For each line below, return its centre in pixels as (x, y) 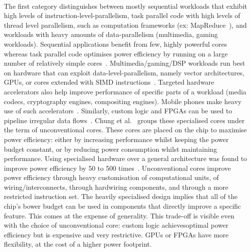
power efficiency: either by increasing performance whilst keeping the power (116, 139)
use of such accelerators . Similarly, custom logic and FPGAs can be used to (118, 111)
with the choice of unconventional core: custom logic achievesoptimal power (116, 225)
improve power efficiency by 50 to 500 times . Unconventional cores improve (117, 168)
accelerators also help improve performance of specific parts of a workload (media (125, 91)
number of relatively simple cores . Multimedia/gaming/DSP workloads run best (125, 63)
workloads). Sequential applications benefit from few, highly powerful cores (116, 44)
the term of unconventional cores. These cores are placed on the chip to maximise (125, 130)
